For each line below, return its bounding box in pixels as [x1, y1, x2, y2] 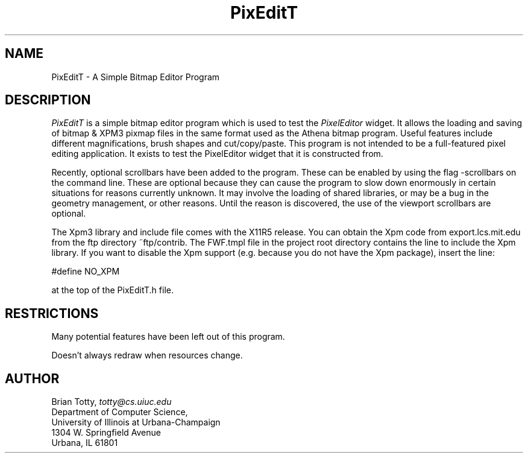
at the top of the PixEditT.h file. [51, 285, 174, 296]
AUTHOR [5, 371, 60, 386]
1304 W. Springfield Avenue [51, 427, 161, 438]
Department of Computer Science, [51, 407, 188, 418]
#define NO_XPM [51, 266, 120, 277]
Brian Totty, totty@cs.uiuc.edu [51, 396, 172, 407]
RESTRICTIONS [5, 305, 99, 321]
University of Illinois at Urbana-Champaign [51, 417, 221, 428]
